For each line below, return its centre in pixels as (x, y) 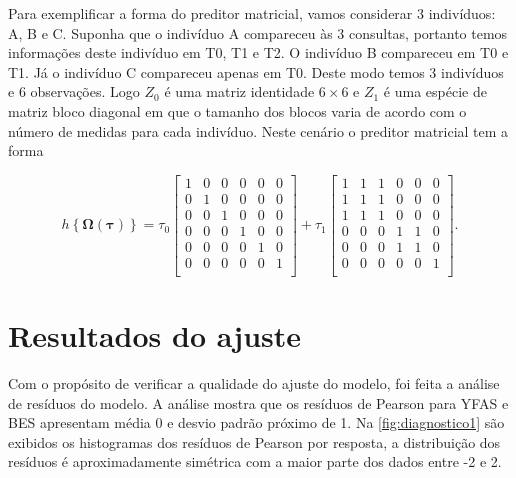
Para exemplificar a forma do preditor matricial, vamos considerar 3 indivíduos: (252, 13)
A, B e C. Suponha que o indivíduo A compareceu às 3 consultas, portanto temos (258, 32)
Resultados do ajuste (155, 335)
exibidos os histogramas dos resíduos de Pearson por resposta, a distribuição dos (254, 441)
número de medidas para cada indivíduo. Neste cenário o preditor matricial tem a (258, 130)
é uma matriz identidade (239, 91)
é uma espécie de (435, 91)
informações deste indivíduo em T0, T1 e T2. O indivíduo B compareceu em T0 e (258, 52)
